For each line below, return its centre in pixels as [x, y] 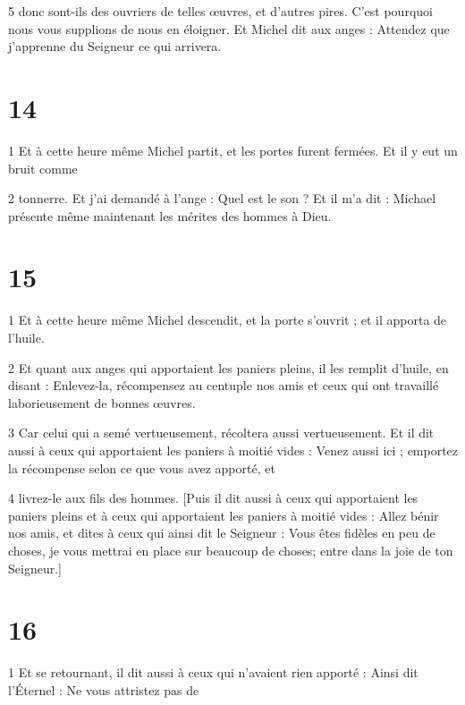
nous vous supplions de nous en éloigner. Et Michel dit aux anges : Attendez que [229, 28]
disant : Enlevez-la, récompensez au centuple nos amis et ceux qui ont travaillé [224, 385]
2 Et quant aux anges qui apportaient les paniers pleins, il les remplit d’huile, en [228, 367]
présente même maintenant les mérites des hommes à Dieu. [170, 215]
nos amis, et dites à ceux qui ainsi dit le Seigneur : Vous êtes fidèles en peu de [222, 533]
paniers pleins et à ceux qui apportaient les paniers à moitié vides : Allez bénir [224, 515]
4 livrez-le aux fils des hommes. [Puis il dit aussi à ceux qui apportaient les [213, 498]
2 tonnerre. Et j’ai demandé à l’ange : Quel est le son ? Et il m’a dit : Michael [222, 198]
